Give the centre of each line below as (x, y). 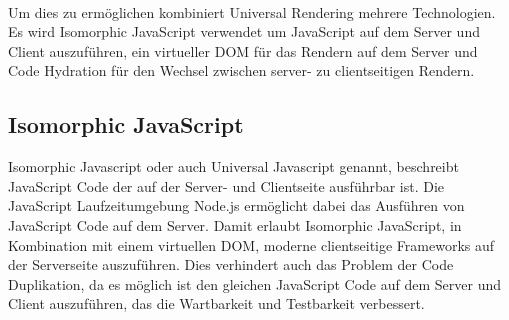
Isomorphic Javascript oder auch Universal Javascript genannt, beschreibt (233, 166)
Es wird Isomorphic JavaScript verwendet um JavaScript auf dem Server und (244, 31)
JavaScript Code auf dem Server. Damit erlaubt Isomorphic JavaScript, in (235, 224)
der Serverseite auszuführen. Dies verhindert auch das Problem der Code (231, 264)
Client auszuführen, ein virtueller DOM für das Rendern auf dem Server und (243, 50)
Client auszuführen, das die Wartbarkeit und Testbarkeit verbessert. (216, 303)
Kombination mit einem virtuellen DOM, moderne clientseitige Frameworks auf (251, 244)
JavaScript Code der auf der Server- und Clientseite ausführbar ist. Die (226, 185)
